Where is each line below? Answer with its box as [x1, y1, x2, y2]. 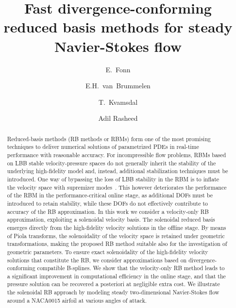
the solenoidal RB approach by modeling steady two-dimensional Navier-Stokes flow [7, 288, 219, 296]
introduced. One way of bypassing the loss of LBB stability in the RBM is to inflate [7, 175, 219, 183]
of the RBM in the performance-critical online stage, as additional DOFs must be [7, 191, 213, 199]
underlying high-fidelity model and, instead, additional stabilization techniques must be [7, 167, 228, 175]
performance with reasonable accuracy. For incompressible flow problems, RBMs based [7, 150, 226, 159]
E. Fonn [105, 64, 131, 74]
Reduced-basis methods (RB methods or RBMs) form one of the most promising [7, 134, 211, 143]
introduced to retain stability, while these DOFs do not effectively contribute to [7, 199, 208, 207]
